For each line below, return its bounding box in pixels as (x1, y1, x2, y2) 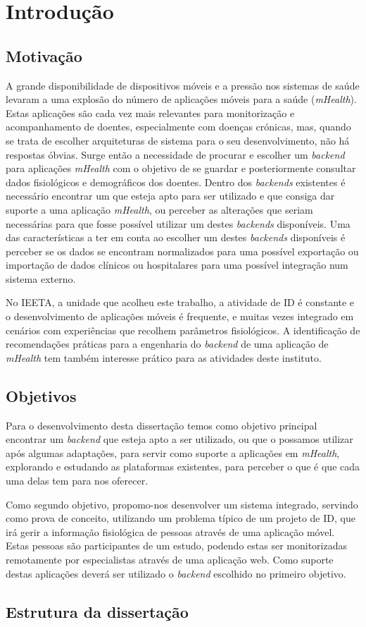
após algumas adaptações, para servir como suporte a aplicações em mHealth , (6, 445, 340, 460)
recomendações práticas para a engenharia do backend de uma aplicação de (6, 336, 329, 351)
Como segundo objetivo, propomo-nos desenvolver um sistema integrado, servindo (6, 497, 358, 511)
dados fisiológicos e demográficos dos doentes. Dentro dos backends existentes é (6, 174, 346, 189)
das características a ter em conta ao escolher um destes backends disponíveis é (6, 230, 346, 245)
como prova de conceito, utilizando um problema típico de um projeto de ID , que (6, 511, 355, 525)
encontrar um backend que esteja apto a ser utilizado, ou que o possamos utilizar (6, 432, 353, 446)
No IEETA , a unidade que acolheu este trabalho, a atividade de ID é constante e (6, 295, 355, 310)
